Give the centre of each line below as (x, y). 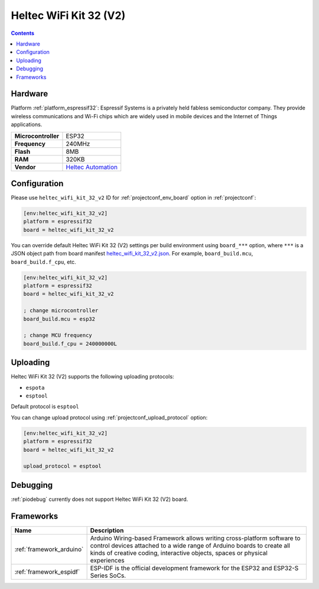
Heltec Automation (92, 167)
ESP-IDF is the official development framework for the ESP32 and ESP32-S (194, 568)
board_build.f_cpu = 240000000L (70, 344)
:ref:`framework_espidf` (47, 572)
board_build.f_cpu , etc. (43, 262)
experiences (107, 560)
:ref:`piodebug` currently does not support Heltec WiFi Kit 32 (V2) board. (100, 499)
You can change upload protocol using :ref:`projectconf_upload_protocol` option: (109, 418)
